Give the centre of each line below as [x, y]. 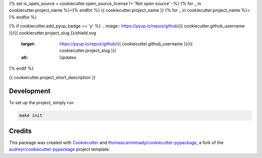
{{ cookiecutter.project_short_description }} [52, 77]
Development [30, 91]
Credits [20, 131]
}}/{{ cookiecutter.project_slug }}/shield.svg [53, 33]
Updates [68, 57]
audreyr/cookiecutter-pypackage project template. [59, 149]
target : [28, 44]
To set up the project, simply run [41, 103]
